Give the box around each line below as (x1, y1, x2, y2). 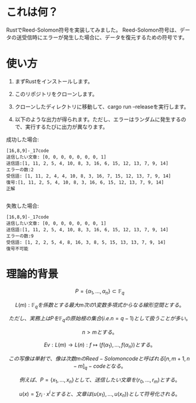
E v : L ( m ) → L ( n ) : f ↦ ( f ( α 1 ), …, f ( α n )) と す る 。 (43, 341, 156, 349)
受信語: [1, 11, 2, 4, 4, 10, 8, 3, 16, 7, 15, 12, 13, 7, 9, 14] (6, 173, 171, 179)
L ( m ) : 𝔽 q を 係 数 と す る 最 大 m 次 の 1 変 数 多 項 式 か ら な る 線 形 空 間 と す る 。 (15, 301, 185, 310)
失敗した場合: (6, 202, 40, 209)
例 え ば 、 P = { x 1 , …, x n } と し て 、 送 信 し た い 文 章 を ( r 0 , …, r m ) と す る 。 (19, 376, 181, 385)
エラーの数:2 (6, 166, 34, 173)
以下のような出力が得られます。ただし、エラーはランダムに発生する (14, 116, 181, 123)
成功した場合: (6, 135, 40, 143)
